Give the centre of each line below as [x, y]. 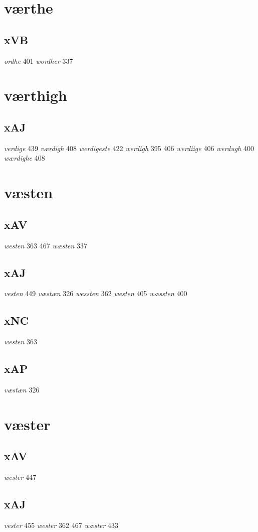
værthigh [36, 95]
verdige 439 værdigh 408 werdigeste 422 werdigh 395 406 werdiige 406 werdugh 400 [129, 148]
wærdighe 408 [25, 158]
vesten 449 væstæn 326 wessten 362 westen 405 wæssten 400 [96, 293]
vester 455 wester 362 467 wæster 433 [61, 525]
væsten [29, 192]
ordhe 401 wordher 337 [39, 60]
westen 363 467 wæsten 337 [46, 245]
